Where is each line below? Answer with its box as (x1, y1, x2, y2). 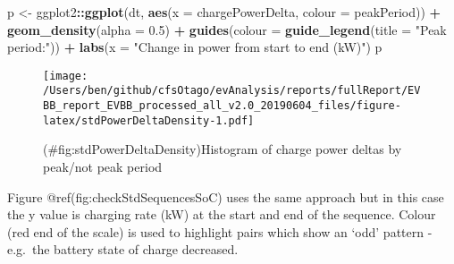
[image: (43, 69, 88, 82)
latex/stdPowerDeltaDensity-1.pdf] (43, 114, 255, 127)
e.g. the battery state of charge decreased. (7, 240, 239, 259)
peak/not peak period (43, 158, 163, 175)
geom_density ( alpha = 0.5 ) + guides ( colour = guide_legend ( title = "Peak (7, 20, 447, 38)
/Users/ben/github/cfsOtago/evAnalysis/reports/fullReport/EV (43, 84, 421, 98)
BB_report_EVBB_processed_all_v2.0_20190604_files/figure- (43, 99, 401, 113)
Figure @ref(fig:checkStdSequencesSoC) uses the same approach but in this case (7, 187, 444, 206)
